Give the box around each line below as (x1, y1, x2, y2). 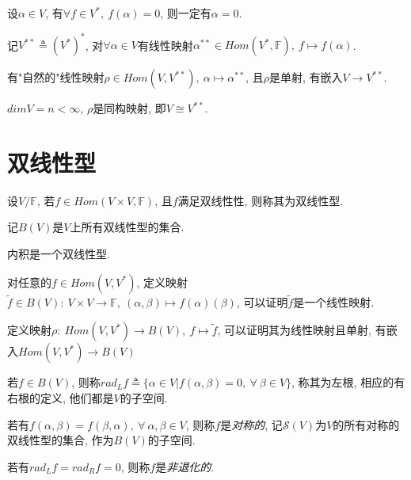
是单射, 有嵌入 (268, 69, 343, 86)
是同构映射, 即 (93, 100, 166, 116)
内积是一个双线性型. (7, 246, 110, 261)
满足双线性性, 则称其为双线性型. (177, 192, 344, 208)
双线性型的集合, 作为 (7, 432, 114, 448)
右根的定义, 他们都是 (7, 390, 114, 406)
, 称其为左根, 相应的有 (291, 374, 405, 390)
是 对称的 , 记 (220, 416, 283, 432)
